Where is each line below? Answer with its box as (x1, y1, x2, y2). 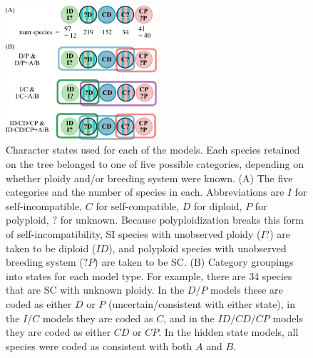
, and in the (163, 310, 215, 325)
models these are (210, 282, 283, 297)
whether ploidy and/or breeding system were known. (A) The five (6, 170, 293, 185)
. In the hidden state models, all (158, 324, 299, 339)
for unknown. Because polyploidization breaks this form (60, 212, 304, 227)
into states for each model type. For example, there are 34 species (6, 268, 292, 283)
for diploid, (194, 198, 242, 213)
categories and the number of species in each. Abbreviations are (6, 184, 284, 199)
